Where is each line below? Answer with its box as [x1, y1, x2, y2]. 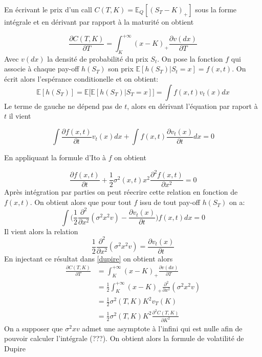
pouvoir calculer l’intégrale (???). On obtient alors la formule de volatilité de [4, 333, 244, 344]
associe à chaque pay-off [4, 63, 79, 74]
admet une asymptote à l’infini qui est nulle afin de [82, 323, 243, 333]
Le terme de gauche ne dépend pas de [4, 100, 122, 111]
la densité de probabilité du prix [47, 53, 148, 64]
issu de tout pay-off [139, 197, 200, 208]
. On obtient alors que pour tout [30, 197, 132, 208]
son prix [108, 63, 134, 74]
